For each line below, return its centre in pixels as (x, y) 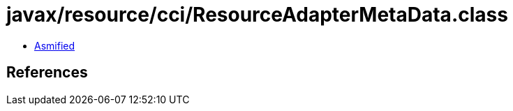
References (47, 73)
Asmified (55, 45)
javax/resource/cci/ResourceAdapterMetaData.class (257, 15)
